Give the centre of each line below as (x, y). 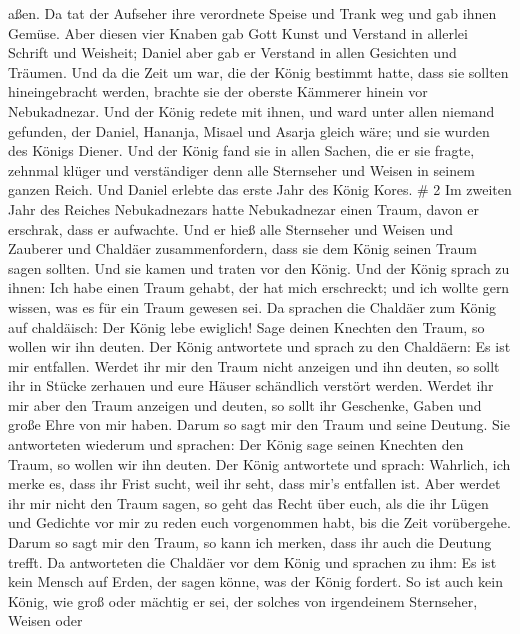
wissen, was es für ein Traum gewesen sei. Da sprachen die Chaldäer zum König (252, 306)
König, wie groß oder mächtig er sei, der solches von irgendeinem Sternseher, (243, 600)
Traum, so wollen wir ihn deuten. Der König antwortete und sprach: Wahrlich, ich (259, 463)
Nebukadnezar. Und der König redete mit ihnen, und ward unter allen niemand (251, 110)
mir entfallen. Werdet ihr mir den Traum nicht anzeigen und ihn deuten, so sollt (254, 365)
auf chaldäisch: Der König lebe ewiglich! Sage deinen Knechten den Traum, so (246, 326)
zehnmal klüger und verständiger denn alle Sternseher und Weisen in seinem (241, 169)
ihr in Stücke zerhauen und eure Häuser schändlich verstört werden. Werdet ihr (251, 385)
